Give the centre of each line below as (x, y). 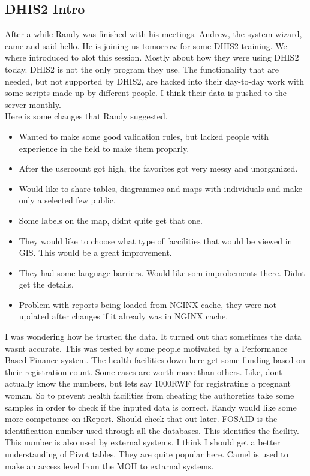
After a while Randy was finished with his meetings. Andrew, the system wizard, (154, 34)
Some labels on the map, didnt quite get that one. (111, 220)
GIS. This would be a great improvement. (95, 252)
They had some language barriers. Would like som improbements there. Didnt (162, 272)
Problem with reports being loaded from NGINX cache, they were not (148, 304)
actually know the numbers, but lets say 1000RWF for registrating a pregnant (148, 383)
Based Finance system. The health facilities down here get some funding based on (155, 360)
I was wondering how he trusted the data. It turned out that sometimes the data (153, 336)
